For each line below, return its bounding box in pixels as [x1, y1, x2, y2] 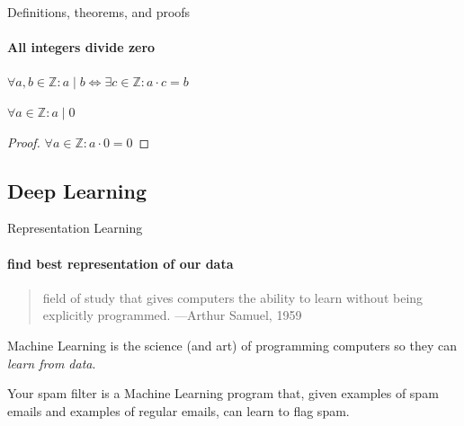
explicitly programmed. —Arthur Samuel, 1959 [42, 306, 302, 324]
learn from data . [7, 353, 96, 372]
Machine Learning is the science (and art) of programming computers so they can [7, 335, 458, 354]
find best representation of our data [7, 253, 234, 272]
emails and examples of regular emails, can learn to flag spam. [7, 401, 350, 420]
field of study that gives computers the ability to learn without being [42, 288, 424, 306]
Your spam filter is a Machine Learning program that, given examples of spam [7, 384, 439, 403]
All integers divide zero [7, 38, 156, 57]
